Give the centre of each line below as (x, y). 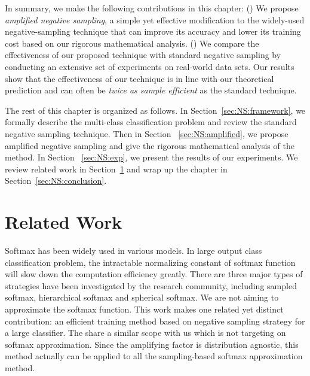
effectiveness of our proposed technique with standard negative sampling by (143, 55)
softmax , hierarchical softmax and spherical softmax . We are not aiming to (142, 297)
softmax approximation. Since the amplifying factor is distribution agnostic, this (152, 344)
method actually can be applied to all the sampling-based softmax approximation (154, 356)
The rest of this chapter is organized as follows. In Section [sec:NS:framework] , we (155, 110)
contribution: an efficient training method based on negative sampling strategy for (155, 321)
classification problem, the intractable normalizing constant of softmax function (150, 262)
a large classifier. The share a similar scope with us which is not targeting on (145, 333)
